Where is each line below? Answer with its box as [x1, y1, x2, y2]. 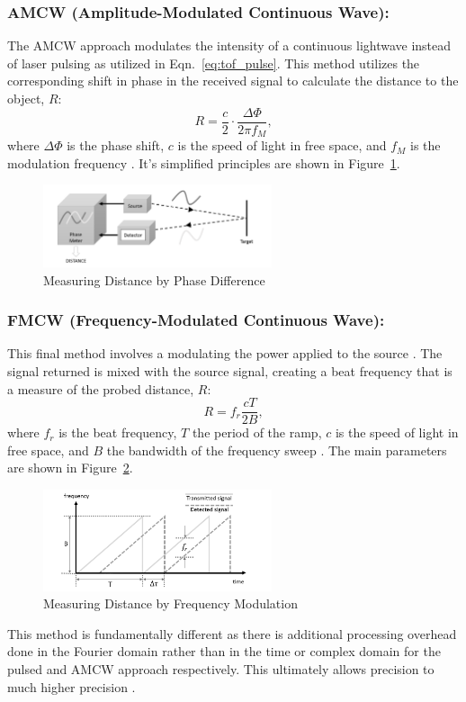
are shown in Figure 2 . [7, 458, 133, 477]
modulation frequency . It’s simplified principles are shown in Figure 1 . [7, 153, 400, 172]
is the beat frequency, [58, 423, 177, 442]
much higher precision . [7, 677, 136, 696]
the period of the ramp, [192, 423, 322, 442]
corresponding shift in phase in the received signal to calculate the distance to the [7, 71, 459, 90]
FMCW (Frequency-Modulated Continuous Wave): [7, 309, 385, 331]
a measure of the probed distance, [7, 379, 194, 398]
